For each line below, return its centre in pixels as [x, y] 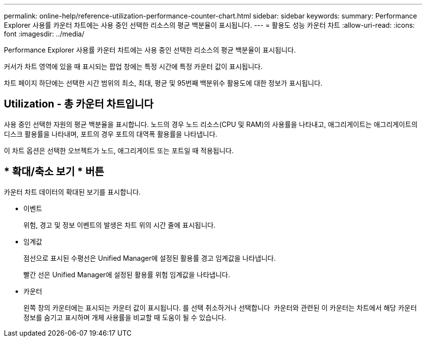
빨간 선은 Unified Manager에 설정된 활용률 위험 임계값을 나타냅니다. [127, 274]
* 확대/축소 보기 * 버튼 [54, 172]
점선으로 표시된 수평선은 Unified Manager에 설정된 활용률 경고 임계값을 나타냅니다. [150, 258]
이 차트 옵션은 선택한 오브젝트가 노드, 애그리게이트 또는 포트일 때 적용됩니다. [119, 150]
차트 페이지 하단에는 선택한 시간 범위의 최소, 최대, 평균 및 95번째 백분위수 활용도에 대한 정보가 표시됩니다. [163, 83]
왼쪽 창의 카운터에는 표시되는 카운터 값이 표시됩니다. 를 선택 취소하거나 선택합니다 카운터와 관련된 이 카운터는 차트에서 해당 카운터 [220, 307]
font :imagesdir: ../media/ [44, 34]
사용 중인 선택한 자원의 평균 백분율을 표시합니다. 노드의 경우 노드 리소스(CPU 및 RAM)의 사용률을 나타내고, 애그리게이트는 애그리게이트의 [211, 124]
